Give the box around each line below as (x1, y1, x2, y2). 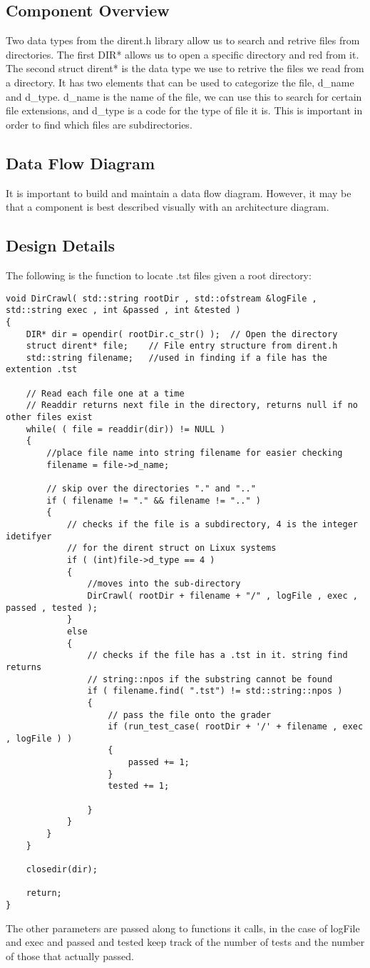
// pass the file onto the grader (108, 709, 272, 720)
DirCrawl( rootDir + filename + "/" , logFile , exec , (87, 590, 358, 601)
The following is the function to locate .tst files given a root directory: (6, 267, 312, 282)
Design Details (6, 234, 115, 256)
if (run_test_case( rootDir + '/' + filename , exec (108, 722, 364, 732)
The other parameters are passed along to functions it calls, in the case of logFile (6, 920, 360, 935)
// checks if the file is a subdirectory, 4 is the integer (66, 519, 358, 530)
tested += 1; (108, 781, 170, 792)
